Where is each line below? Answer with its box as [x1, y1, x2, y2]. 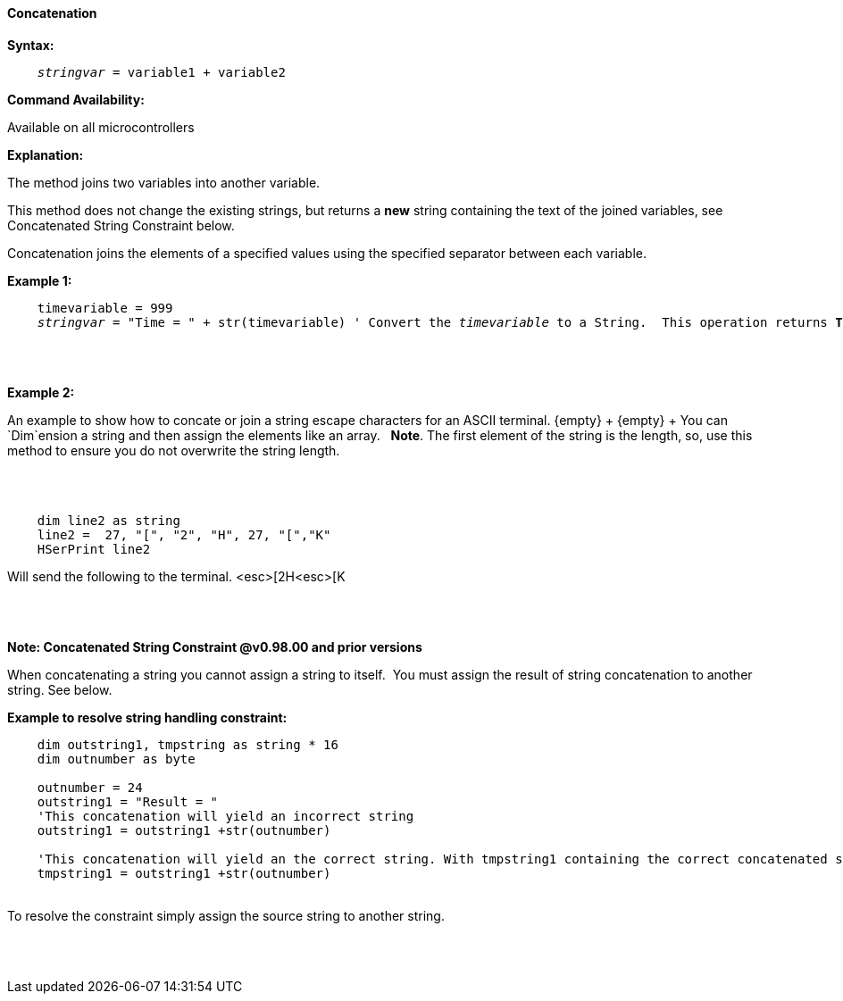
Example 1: [7, 272, 72, 288]
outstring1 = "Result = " [37, 794, 219, 809]
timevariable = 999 [37, 300, 173, 315]
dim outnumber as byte [37, 751, 196, 766]
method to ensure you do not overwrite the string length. [7, 442, 340, 458]
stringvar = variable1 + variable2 [37, 64, 286, 79]
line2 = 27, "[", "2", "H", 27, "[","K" [37, 527, 331, 542]
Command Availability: [7, 91, 145, 107]
